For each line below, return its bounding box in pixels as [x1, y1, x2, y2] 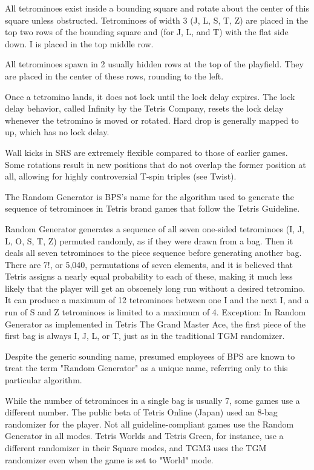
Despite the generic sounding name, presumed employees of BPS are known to [5, 349, 295, 362]
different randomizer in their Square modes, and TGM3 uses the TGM [5, 441, 267, 454]
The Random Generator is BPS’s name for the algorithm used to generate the [5, 190, 294, 203]
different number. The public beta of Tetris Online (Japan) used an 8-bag [5, 406, 278, 418]
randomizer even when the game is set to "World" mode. [5, 453, 214, 466]
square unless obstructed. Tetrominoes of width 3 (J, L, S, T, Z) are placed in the [5, 13, 309, 26]
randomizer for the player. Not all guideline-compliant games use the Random [5, 417, 294, 430]
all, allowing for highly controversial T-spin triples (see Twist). [5, 170, 237, 183]
